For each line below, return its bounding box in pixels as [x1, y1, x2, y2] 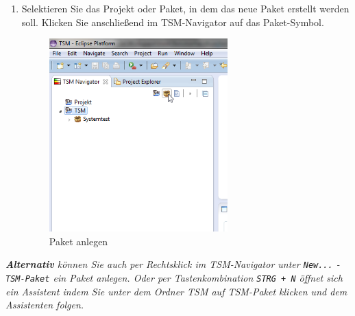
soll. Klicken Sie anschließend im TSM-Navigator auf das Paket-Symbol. [21, 14, 324, 29]
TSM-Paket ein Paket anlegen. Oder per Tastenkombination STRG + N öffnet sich [5, 271, 343, 285]
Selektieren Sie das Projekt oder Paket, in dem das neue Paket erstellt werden [21, 1, 350, 15]
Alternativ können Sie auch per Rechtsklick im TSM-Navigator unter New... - [5, 257, 340, 271]
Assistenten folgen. [5, 297, 84, 312]
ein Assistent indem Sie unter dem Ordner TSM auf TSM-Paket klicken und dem [5, 284, 347, 298]
